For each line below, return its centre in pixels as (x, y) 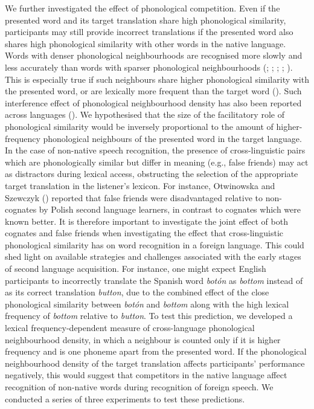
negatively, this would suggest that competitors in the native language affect (146, 375)
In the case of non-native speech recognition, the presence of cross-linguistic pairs (155, 150)
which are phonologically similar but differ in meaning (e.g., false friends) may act (157, 162)
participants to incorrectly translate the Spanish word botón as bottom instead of (154, 280)
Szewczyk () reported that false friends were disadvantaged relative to (134, 197)
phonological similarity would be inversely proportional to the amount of (139, 126)
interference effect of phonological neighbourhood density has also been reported (153, 102)
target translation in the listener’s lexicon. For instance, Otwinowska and (140, 185)
